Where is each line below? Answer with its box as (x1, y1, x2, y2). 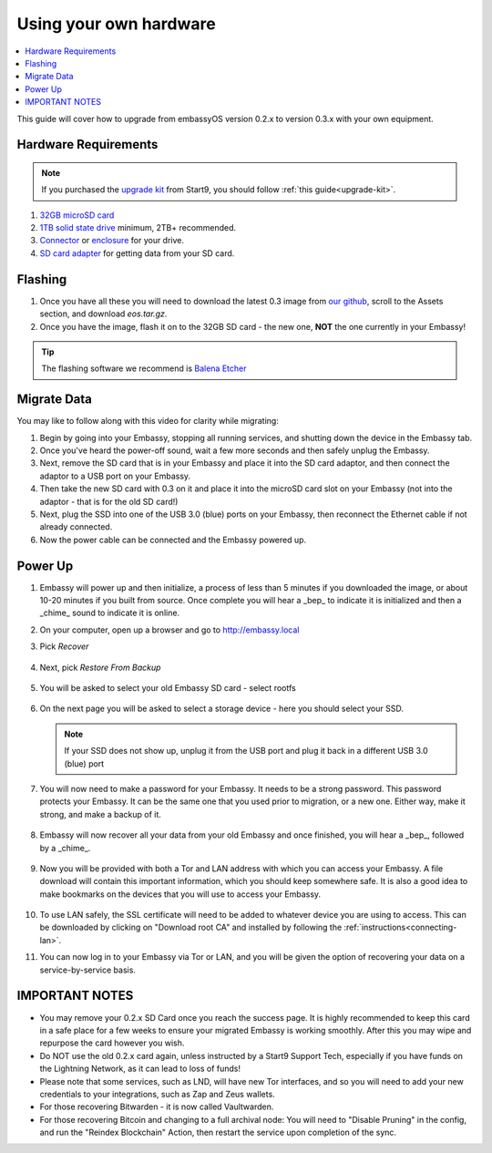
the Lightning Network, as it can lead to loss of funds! (39, 1063, 241, 1075)
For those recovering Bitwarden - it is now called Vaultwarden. (39, 1101, 274, 1112)
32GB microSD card (39, 210, 115, 221)
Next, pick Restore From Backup (39, 662, 161, 673)
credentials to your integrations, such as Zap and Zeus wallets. (39, 1088, 275, 1099)
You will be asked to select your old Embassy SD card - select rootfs (39, 683, 296, 693)
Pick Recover (39, 641, 89, 652)
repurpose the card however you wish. (39, 1037, 185, 1048)
